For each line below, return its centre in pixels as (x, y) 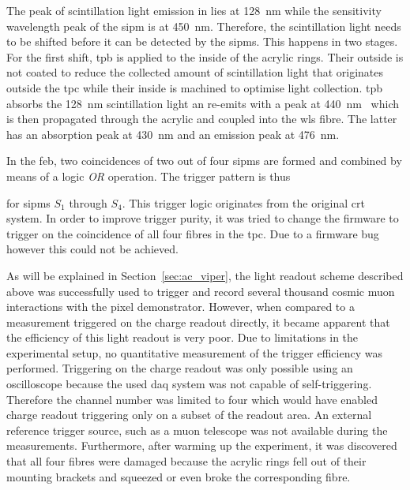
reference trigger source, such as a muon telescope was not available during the (197, 430)
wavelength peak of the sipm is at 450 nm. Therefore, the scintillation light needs (204, 26)
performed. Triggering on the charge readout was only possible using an (180, 368)
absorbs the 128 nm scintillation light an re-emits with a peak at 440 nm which (203, 103)
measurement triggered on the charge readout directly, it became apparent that (198, 322)
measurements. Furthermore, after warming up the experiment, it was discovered (202, 445)
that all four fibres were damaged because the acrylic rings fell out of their (186, 461)
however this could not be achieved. (92, 249)
